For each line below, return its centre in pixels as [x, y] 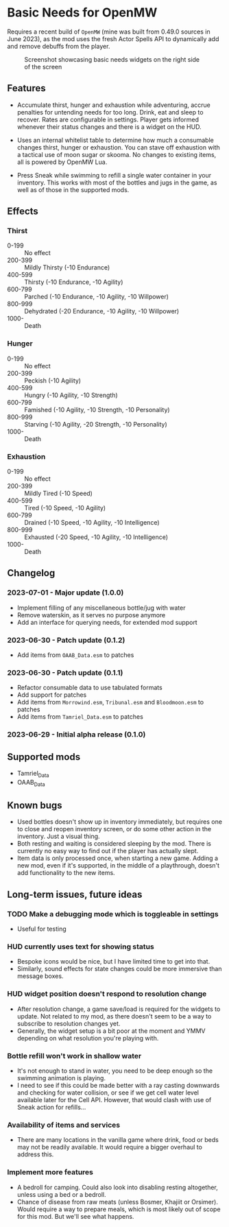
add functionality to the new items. [66, 873]
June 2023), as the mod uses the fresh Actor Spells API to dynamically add [113, 38]
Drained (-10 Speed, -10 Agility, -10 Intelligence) [92, 523]
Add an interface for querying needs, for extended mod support [107, 622]
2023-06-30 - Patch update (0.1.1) [65, 672]
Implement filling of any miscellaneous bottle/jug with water [101, 608]
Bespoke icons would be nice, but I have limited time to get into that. [113, 962]
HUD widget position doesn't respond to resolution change [107, 994]
